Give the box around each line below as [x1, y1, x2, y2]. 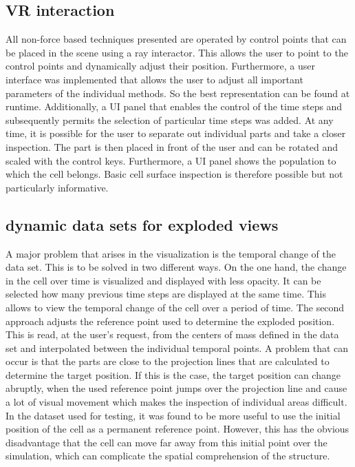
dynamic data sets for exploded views [6, 214, 279, 235]
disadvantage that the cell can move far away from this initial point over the [6, 435, 327, 449]
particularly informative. [6, 180, 109, 194]
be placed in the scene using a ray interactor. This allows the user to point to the [6, 45, 348, 59]
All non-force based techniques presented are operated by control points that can [6, 32, 347, 46]
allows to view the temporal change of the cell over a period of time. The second [6, 300, 345, 314]
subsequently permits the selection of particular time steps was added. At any [6, 112, 334, 127]
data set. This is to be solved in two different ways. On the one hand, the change [6, 260, 347, 274]
